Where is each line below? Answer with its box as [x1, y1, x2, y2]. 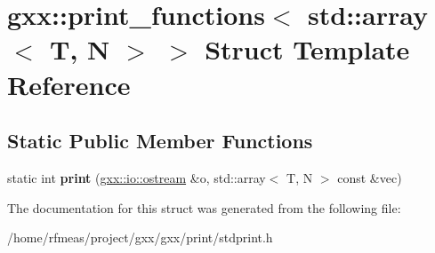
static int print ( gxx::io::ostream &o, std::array [7, 168, 266, 186]
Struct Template [205, 31, 410, 67]
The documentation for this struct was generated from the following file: [7, 198, 401, 217]
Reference [7, 66, 131, 102]
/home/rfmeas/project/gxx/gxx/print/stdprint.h [7, 228, 273, 247]
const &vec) [337, 168, 402, 186]
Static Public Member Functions [7, 127, 313, 154]
